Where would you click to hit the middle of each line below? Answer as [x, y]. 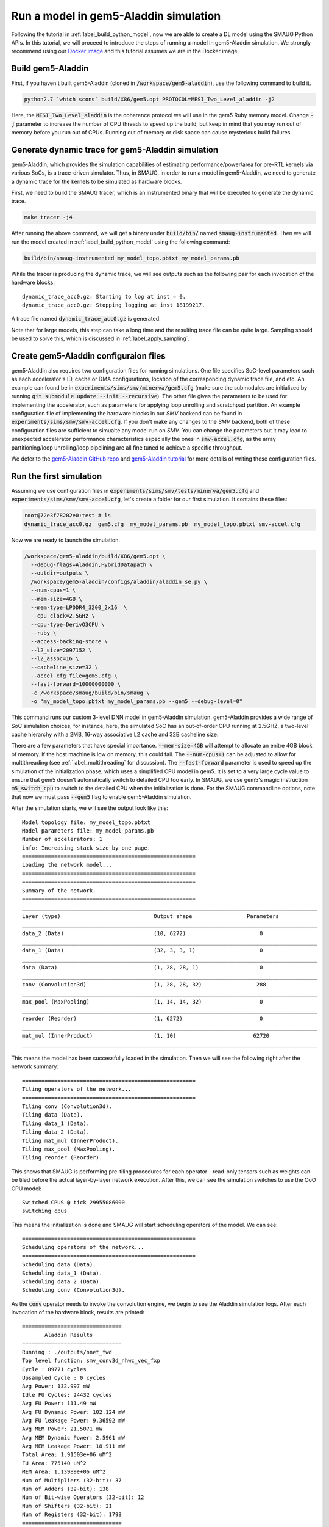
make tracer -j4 [48, 217]
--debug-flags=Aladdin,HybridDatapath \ [92, 564]
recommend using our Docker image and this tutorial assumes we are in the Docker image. [125, 51]
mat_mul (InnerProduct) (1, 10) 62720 [146, 1036]
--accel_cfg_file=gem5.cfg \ [74, 676]
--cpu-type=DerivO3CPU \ [68, 624]
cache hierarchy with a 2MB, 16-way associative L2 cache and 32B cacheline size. [115, 734]
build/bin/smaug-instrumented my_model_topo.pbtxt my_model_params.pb [132, 258]
